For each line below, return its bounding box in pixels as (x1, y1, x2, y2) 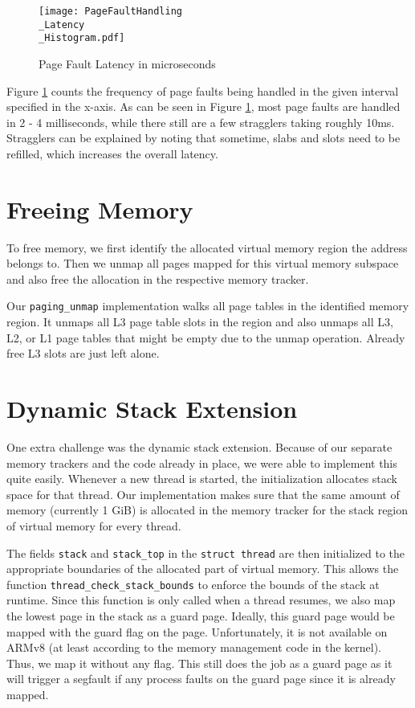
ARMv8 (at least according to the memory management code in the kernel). (6, 639, 382, 656)
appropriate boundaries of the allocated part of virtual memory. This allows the (6, 560, 399, 577)
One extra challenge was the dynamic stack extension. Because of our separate (6, 439, 393, 455)
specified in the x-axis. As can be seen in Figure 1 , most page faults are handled (6, 98, 401, 115)
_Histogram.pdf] (39, 32, 125, 44)
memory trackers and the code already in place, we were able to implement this (6, 454, 397, 471)
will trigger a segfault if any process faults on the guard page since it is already (6, 670, 396, 687)
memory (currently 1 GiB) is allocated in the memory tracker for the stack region (6, 501, 409, 518)
